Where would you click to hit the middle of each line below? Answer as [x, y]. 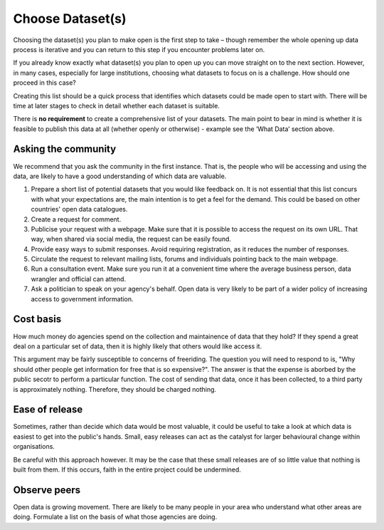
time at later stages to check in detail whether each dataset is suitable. [117, 105]
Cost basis [37, 319]
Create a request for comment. [76, 219]
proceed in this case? [44, 83]
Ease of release [48, 410]
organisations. [34, 447]
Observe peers [47, 490]
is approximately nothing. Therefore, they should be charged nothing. [115, 389]
